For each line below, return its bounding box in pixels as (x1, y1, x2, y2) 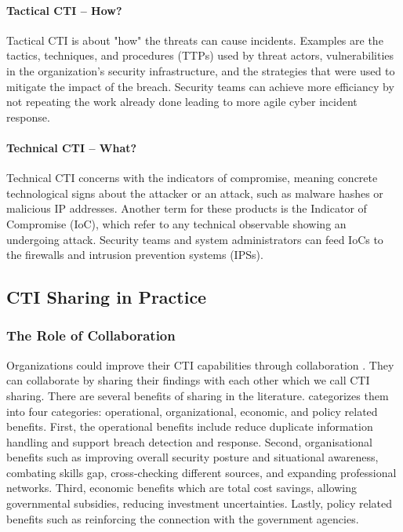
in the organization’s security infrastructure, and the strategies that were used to (6, 62, 395, 78)
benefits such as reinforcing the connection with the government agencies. (6, 510, 359, 527)
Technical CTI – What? (6, 139, 137, 155)
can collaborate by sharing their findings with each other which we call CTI (6, 372, 370, 388)
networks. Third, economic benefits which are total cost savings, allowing (6, 479, 357, 496)
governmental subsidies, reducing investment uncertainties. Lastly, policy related (6, 495, 392, 512)
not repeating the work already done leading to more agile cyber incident (6, 93, 358, 110)
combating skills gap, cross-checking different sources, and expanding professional (6, 464, 397, 480)
